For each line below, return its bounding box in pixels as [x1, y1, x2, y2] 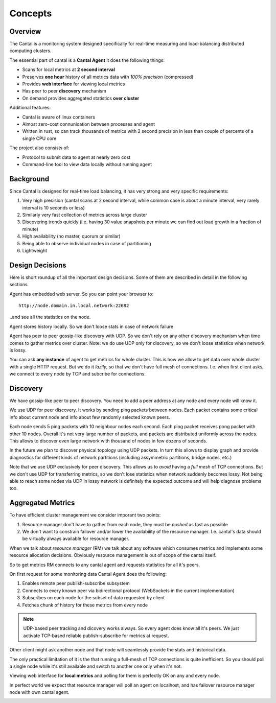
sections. [9, 282, 29, 288]
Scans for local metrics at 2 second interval [22, 66, 115, 73]
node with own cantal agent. [9, 689, 70, 695]
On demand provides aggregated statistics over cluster [22, 95, 140, 101]
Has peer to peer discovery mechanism [22, 88, 107, 94]
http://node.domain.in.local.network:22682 [18, 303, 129, 309]
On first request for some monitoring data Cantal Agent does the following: [9, 571, 167, 577]
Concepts [9, 8, 52, 19]
